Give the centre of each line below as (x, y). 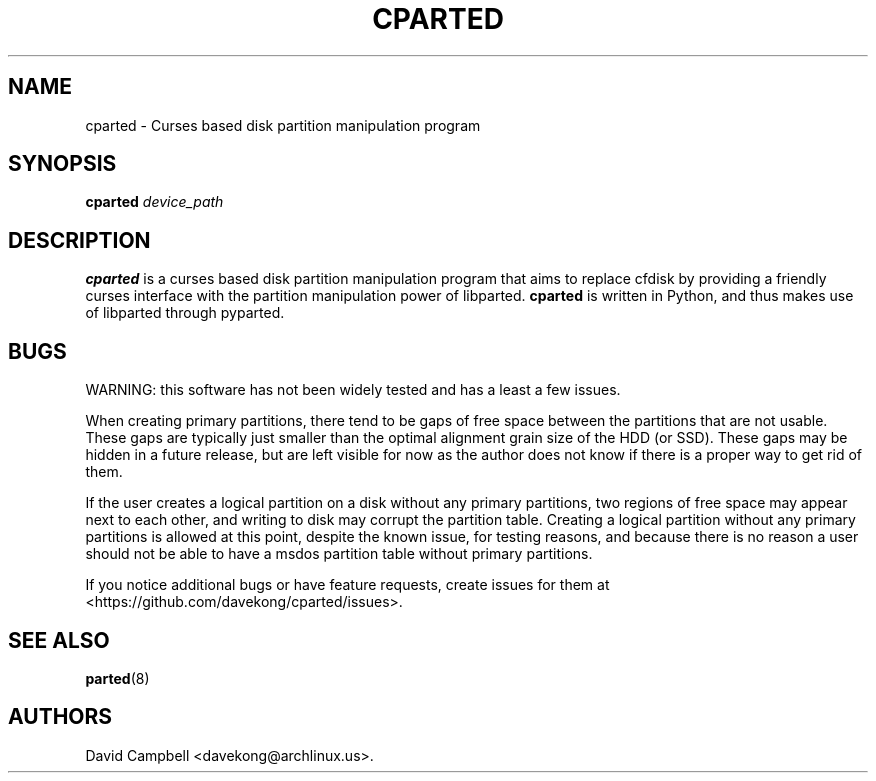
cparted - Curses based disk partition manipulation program (283, 125)
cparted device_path (154, 202)
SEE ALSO (59, 640)
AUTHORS (60, 717)
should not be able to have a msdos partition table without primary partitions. (339, 554)
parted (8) (117, 678)
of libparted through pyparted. (185, 313)
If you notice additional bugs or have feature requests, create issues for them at (347, 585)
